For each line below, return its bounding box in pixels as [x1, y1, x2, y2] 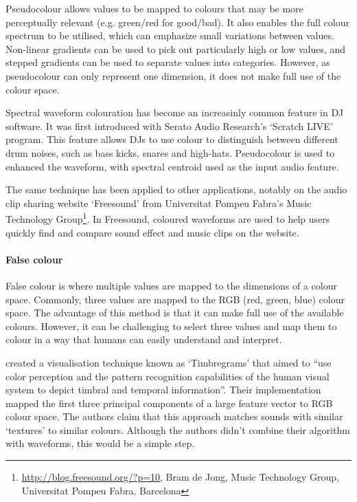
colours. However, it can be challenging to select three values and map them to [5, 318, 337, 333]
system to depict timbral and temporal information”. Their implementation [5, 382, 321, 397]
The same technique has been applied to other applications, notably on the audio [5, 182, 347, 197]
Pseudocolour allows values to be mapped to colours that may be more [5, 1, 303, 15]
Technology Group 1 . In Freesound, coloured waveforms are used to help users [5, 210, 330, 226]
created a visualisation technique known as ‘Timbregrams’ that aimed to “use [5, 355, 332, 369]
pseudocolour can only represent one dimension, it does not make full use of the [5, 68, 341, 83]
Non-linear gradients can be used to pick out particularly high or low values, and [5, 41, 346, 56]
